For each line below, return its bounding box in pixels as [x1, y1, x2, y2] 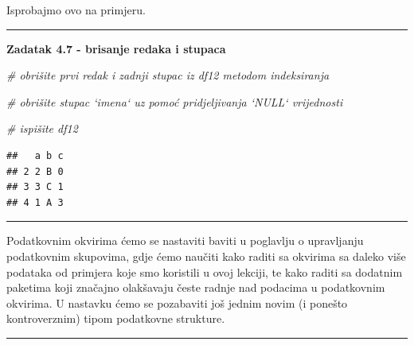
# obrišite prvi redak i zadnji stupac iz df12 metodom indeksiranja [6, 67, 330, 83]
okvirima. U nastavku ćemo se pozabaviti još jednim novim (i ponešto [6, 294, 348, 311]
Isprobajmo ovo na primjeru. [6, 2, 146, 17]
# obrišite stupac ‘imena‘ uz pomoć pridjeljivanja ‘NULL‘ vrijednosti [6, 93, 343, 110]
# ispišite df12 [6, 120, 78, 137]
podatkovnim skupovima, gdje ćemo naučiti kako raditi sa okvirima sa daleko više [6, 247, 406, 264]
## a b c [6, 149, 64, 161]
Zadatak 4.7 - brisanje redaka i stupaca [6, 40, 226, 56]
